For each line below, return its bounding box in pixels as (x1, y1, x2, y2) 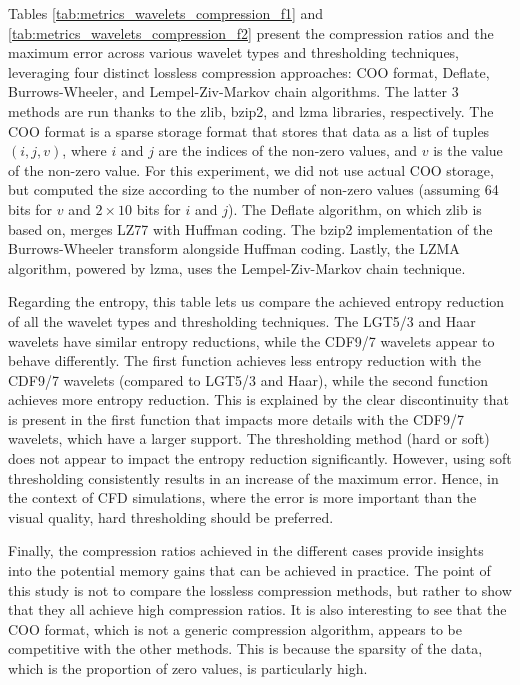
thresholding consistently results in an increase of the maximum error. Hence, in (8, 467, 499, 488)
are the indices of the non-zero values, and (158, 140, 418, 161)
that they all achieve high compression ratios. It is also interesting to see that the (8, 599, 507, 620)
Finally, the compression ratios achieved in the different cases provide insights (8, 540, 484, 561)
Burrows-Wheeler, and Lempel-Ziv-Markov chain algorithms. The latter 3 (8, 81, 459, 102)
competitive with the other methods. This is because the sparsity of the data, (8, 638, 483, 659)
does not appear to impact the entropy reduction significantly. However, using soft (8, 448, 512, 469)
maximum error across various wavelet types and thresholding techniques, (8, 42, 460, 63)
